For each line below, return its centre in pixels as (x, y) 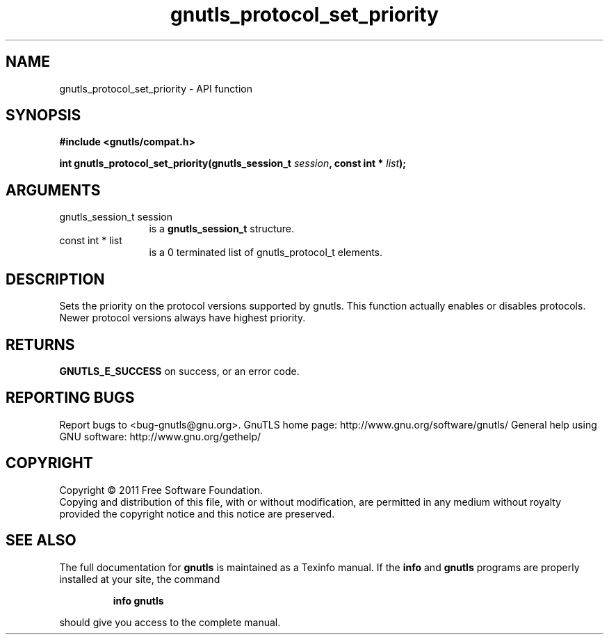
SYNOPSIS (43, 115)
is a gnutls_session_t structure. (221, 229)
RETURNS (40, 344)
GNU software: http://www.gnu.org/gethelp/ (160, 436)
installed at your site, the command (140, 579)
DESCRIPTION (55, 279)
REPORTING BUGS (70, 398)
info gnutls (138, 600)
